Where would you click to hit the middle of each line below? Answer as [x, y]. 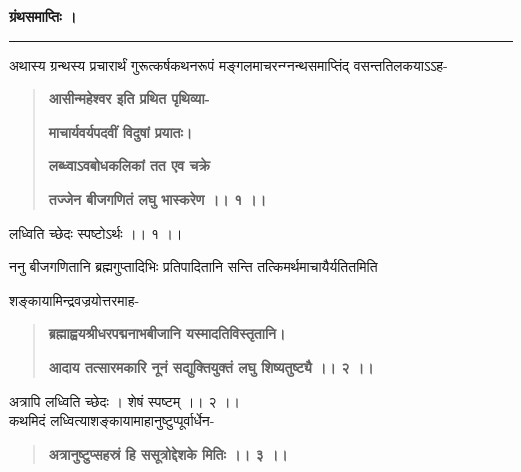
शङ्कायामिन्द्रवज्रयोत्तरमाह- [74, 299]
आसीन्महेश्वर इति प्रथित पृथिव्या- [129, 98]
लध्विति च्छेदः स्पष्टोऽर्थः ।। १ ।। [96, 232]
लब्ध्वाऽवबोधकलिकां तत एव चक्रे [129, 165]
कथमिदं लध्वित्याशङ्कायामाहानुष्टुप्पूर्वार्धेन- [112, 420]
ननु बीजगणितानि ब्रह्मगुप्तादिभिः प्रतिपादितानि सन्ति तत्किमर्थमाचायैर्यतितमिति [193, 266]
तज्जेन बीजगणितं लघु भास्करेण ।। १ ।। [157, 198]
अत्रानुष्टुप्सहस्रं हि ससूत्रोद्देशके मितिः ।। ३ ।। [168, 453]
